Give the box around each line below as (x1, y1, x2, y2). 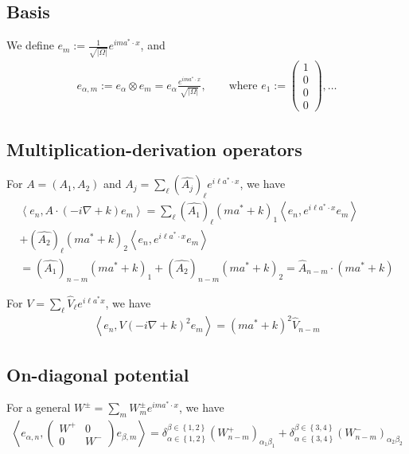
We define (6, 37, 54, 53)
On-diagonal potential (6, 362, 189, 386)
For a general (6, 399, 71, 416)
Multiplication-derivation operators (6, 136, 302, 161)
